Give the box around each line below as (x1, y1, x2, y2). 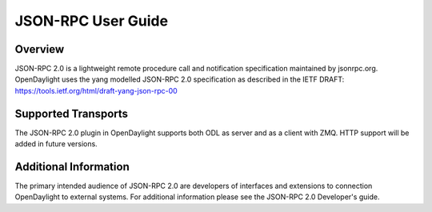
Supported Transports (14, 106, 128, 120)
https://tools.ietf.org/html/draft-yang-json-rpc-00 (14, 86, 178, 95)
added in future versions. (14, 139, 98, 149)
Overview (14, 42, 65, 56)
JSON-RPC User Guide (14, 12, 168, 30)
